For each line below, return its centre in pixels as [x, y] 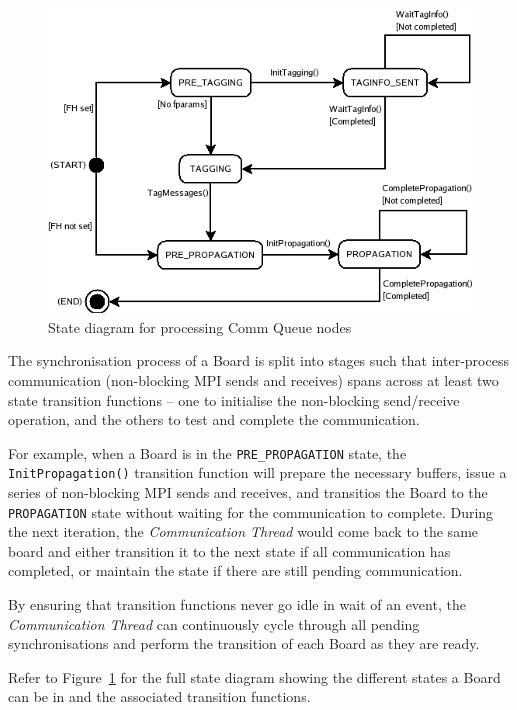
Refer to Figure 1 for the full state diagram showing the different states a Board [254, 676]
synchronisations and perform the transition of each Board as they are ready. [244, 643]
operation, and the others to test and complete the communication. [214, 419]
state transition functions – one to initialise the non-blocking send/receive [234, 399]
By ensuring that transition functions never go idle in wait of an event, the [237, 604]
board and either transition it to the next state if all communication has [229, 550]
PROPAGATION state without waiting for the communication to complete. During [251, 511]
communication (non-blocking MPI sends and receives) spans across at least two [253, 379]
